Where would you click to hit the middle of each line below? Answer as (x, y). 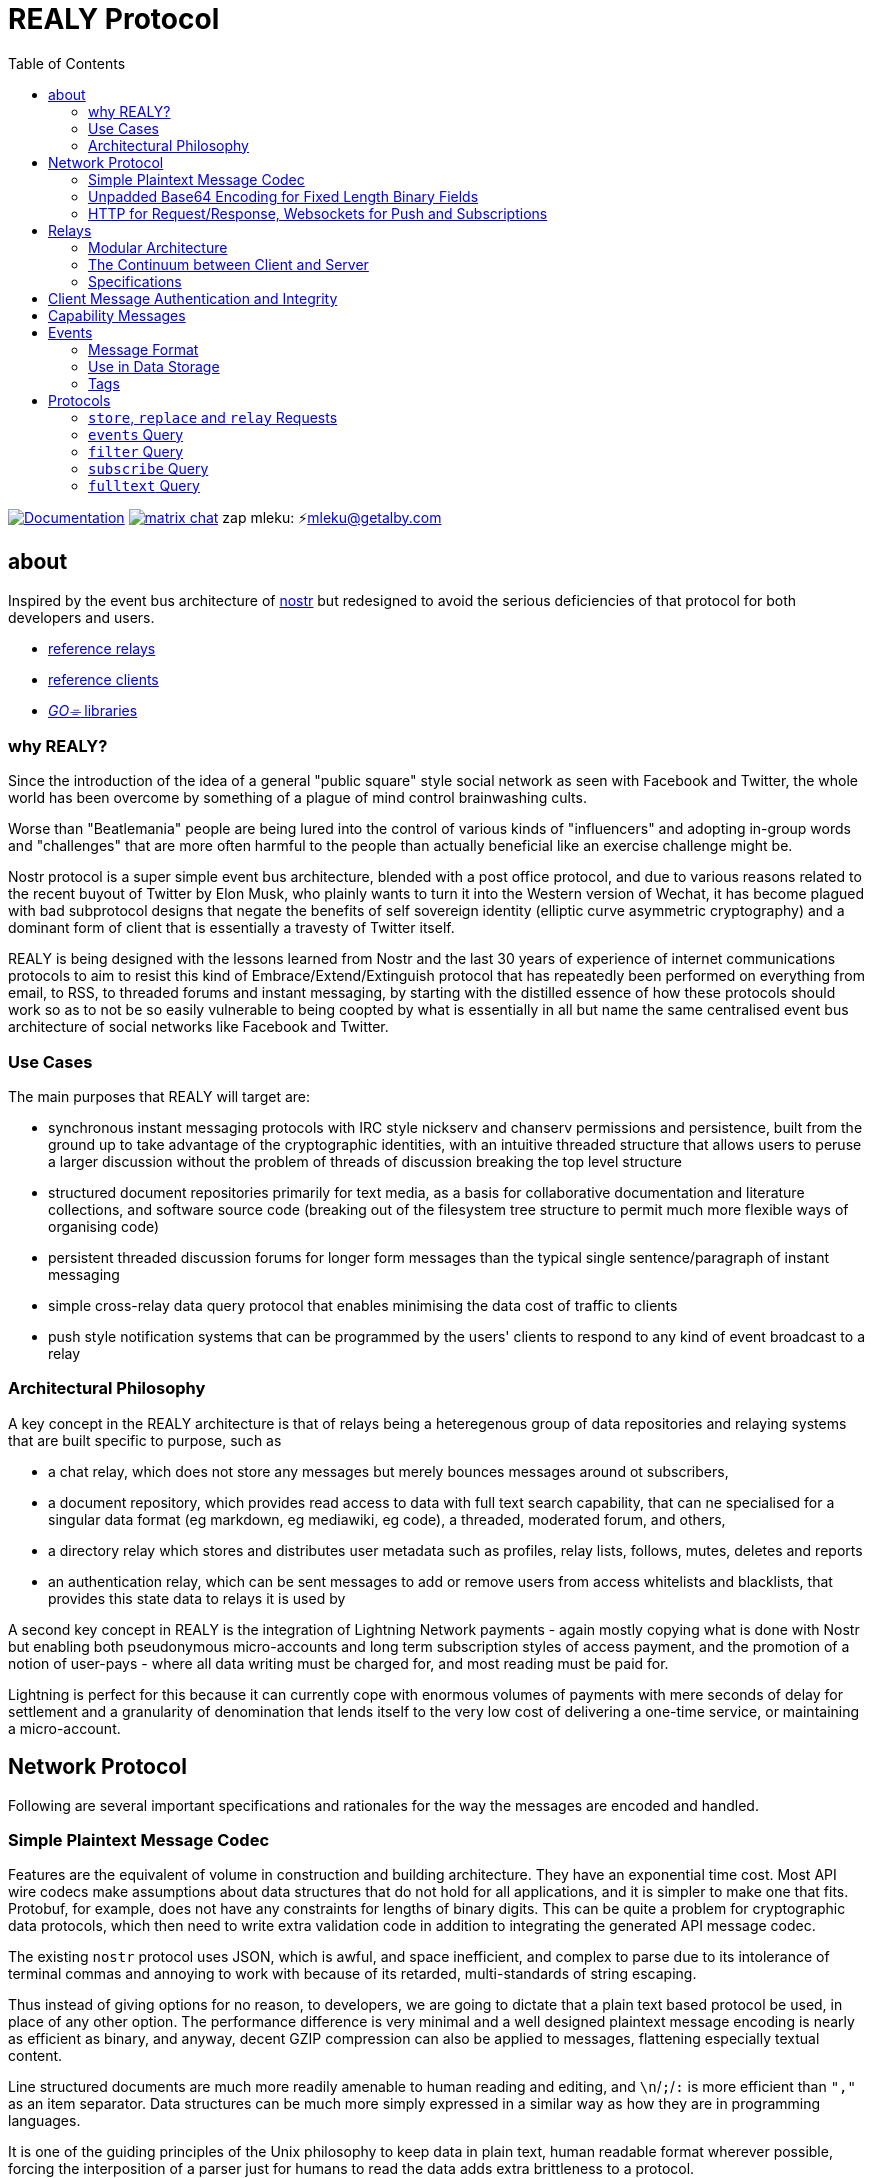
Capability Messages (117, 315)
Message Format (143, 349)
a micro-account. (64, 1728)
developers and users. (81, 617)
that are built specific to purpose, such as (145, 1440)
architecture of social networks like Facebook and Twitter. (198, 1027)
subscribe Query (148, 468)
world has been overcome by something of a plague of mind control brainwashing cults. (297, 798)
